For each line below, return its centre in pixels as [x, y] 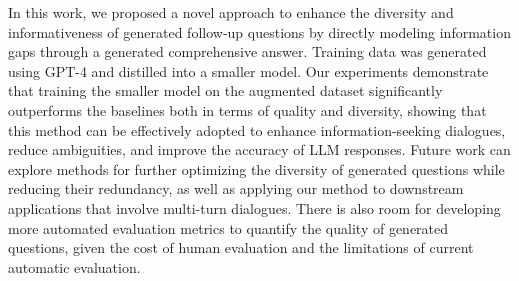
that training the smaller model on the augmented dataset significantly [225, 90]
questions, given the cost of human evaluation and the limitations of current [241, 247]
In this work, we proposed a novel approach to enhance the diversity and [231, 12]
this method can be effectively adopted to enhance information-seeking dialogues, [257, 129]
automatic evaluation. [74, 266]
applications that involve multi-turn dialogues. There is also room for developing [254, 207]
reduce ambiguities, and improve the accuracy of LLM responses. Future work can [259, 149]
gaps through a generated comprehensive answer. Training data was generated [247, 51]
